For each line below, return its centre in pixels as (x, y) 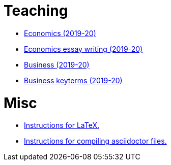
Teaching (36, 11)
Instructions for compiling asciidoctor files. (95, 141)
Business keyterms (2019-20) (73, 80)
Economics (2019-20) (60, 33)
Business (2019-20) (57, 64)
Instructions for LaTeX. (62, 125)
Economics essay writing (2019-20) (83, 49)
